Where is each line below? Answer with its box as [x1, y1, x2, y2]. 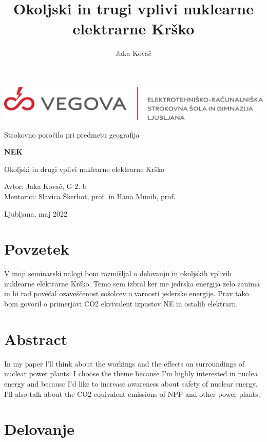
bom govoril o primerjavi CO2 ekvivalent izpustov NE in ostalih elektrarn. [4, 298, 238, 309]
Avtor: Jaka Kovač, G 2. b [4, 181, 87, 191]
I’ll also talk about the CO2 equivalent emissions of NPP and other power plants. [4, 388, 260, 399]
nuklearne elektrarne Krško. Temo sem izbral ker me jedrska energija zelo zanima [4, 278, 260, 289]
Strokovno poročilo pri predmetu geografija [4, 129, 140, 140]
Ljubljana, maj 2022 [4, 208, 68, 219]
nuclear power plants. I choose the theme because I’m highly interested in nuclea [4, 368, 258, 379]
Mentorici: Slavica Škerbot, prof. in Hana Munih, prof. [4, 190, 176, 201]
